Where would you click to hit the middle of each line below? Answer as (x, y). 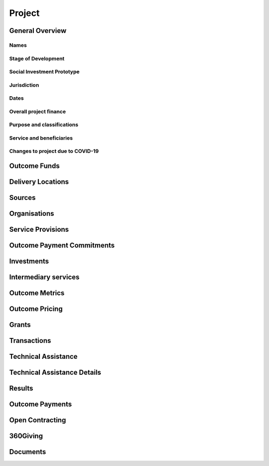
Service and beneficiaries (41, 138)
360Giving (26, 436)
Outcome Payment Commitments (62, 245)
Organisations (32, 214)
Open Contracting (38, 420)
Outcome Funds (34, 166)
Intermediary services (44, 277)
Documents (28, 452)
